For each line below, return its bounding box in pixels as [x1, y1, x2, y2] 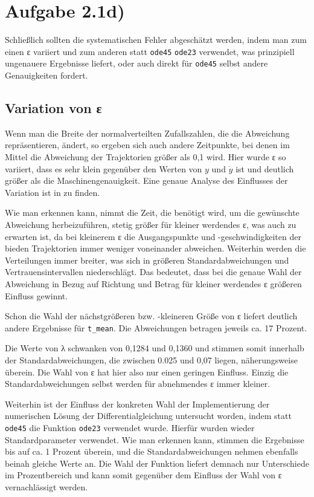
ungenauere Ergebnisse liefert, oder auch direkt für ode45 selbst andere [5, 57, 268, 70]
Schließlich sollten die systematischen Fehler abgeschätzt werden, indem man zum [5, 33, 307, 46]
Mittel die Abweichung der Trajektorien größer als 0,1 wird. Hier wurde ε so [5, 151, 286, 163]
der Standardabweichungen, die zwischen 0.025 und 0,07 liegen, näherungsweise [5, 353, 298, 366]
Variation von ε [5, 99, 102, 117]
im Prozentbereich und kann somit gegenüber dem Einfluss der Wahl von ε [5, 469, 282, 481]
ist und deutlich [235, 162, 294, 175]
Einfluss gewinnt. [5, 289, 68, 302]
